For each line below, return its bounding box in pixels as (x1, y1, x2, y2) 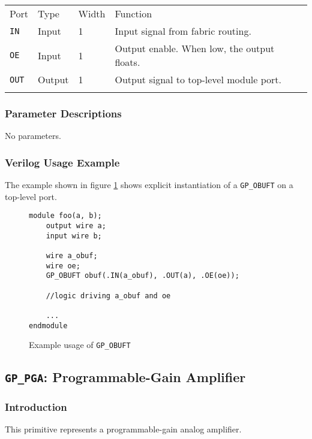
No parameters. (5, 129, 61, 142)
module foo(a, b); (29, 211, 102, 220)
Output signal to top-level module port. (115, 72, 281, 86)
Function (115, 7, 152, 20)
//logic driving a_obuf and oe (46, 291, 171, 300)
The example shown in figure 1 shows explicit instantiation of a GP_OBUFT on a (5, 178, 293, 191)
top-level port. (5, 190, 57, 202)
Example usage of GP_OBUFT (29, 338, 131, 351)
